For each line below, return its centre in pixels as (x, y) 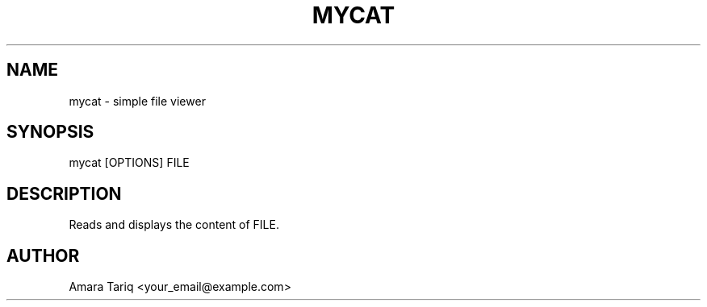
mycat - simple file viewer (137, 101)
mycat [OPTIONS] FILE (129, 163)
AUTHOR (43, 255)
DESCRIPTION (64, 193)
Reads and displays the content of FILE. (174, 225)
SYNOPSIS (50, 132)
